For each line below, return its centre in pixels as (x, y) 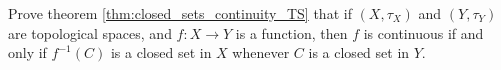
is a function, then (291, 32)
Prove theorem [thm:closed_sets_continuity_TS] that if (180, 13)
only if (27, 52)
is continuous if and (423, 32)
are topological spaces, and (90, 32)
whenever (261, 52)
